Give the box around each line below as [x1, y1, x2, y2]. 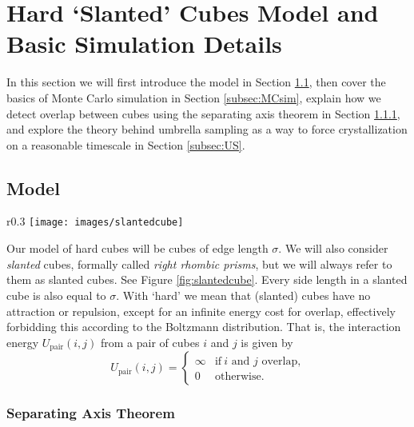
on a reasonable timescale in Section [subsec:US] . [6, 136, 245, 153]
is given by [241, 333, 293, 350]
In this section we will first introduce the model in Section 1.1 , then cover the [6, 74, 386, 90]
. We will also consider [278, 240, 388, 257]
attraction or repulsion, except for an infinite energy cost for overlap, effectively [6, 302, 396, 319]
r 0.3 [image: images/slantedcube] [6, 213, 184, 229]
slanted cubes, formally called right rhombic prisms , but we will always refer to [6, 255, 392, 272]
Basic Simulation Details [6, 27, 282, 60]
